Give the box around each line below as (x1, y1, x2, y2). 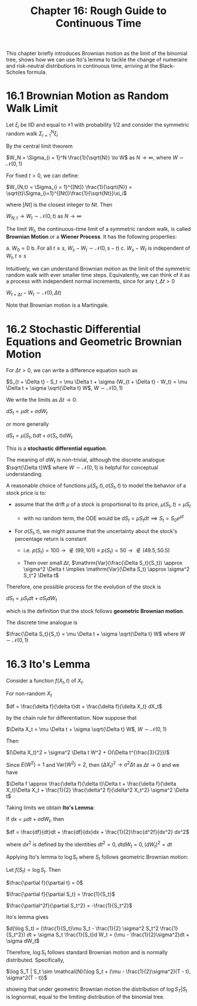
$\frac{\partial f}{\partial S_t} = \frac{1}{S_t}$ (6, 891, 116, 898)
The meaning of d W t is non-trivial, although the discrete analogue (6, 456, 165, 465)
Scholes (6, 69, 26, 76)
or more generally (6, 421, 49, 428)
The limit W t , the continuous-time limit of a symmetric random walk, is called (6, 226, 191, 234)
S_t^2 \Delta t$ (23, 572, 59, 579)
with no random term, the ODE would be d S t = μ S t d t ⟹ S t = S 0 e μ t (23, 514, 184, 523)
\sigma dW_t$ (6, 937, 40, 944)
